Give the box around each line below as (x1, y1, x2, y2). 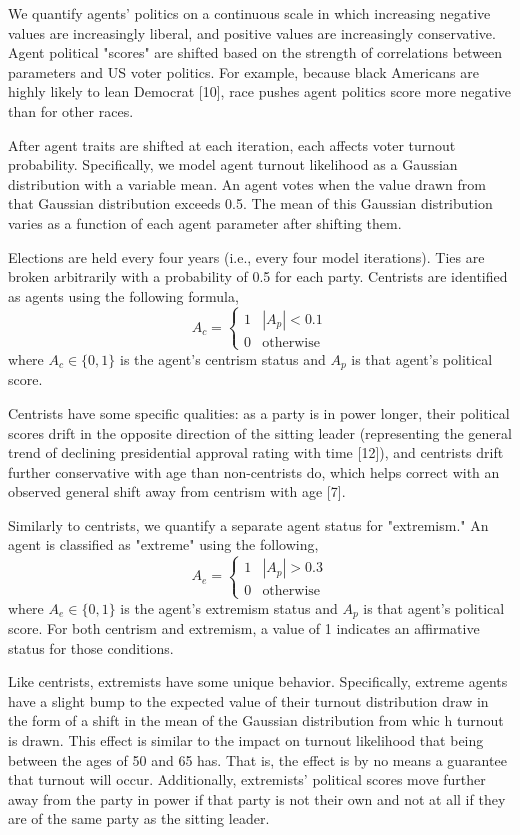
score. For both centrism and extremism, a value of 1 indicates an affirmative (8, 618, 480, 639)
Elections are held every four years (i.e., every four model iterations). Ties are (8, 246, 485, 267)
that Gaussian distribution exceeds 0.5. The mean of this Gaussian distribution (8, 193, 493, 214)
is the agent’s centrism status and (120, 348, 326, 369)
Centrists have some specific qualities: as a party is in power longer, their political (8, 402, 510, 423)
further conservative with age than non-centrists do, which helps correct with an (8, 461, 500, 482)
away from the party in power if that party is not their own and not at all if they (8, 788, 506, 809)
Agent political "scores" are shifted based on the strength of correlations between (8, 42, 503, 63)
